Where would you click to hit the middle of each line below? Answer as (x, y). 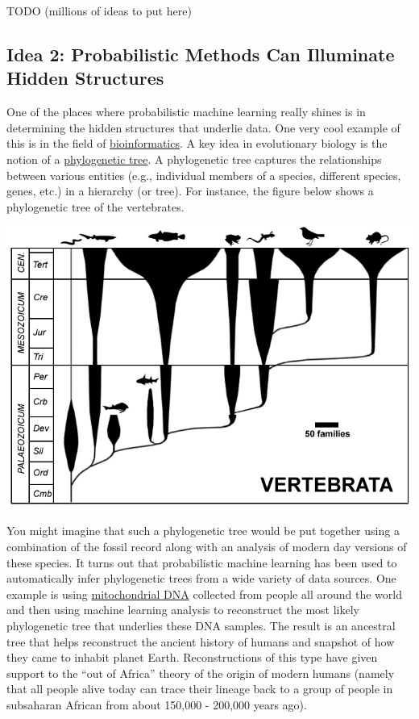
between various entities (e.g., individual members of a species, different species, (204, 175)
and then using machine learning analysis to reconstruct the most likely (183, 610)
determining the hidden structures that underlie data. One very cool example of (203, 127)
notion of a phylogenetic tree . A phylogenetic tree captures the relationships (194, 159)
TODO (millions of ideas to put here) (99, 10)
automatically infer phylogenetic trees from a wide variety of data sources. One (201, 578)
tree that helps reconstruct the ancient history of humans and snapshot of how (201, 641)
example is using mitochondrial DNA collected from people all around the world (204, 594)
